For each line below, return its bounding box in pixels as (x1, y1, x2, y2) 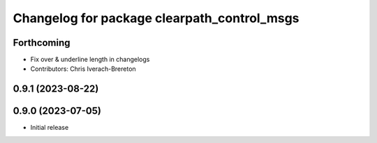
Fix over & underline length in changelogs (30, 56, 150, 64)
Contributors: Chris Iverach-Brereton (30, 65, 136, 73)
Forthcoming (13, 37, 71, 49)
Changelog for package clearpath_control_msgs (13, 10, 300, 26)
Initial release (30, 124, 69, 132)
